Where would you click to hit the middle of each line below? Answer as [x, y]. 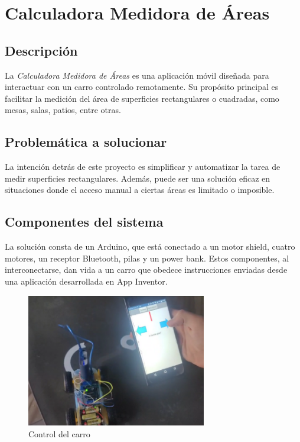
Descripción [41, 50]
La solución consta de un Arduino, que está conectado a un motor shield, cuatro [150, 246]
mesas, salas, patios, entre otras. [63, 110]
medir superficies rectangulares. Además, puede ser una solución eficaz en [138, 178]
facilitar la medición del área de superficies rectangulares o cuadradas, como [142, 98]
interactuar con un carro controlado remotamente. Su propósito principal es [142, 87]
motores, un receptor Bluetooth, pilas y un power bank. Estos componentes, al [147, 258]
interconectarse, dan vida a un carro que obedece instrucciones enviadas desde [146, 270]
